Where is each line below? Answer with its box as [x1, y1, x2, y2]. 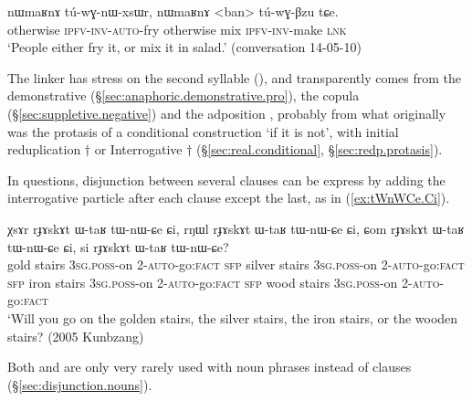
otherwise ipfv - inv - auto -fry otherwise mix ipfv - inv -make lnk [7, 19, 347, 38]
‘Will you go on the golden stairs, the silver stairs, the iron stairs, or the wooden [7, 308, 458, 327]
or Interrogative [94, 140, 183, 159]
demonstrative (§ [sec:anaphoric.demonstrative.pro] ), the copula [7, 86, 360, 105]
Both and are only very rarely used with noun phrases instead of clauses [7, 357, 412, 376]
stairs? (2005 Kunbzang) [7, 326, 144, 345]
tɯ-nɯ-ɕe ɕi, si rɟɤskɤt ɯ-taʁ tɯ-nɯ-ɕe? [7, 237, 229, 256]
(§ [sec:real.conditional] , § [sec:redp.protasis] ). [196, 140, 443, 159]
